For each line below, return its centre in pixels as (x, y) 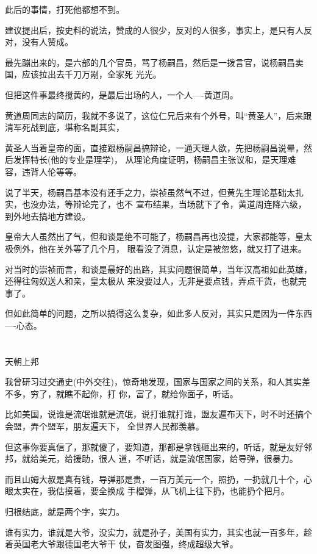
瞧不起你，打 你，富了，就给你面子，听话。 (151, 393)
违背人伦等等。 (52, 171)
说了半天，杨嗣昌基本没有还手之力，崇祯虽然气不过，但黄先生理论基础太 (150, 192)
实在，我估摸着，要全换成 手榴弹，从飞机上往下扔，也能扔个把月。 (155, 491)
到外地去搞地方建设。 (48, 216)
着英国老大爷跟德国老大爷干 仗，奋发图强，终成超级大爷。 (122, 544)
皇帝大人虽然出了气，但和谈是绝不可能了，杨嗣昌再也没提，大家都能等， (150, 236)
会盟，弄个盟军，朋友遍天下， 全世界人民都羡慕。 (105, 426)
